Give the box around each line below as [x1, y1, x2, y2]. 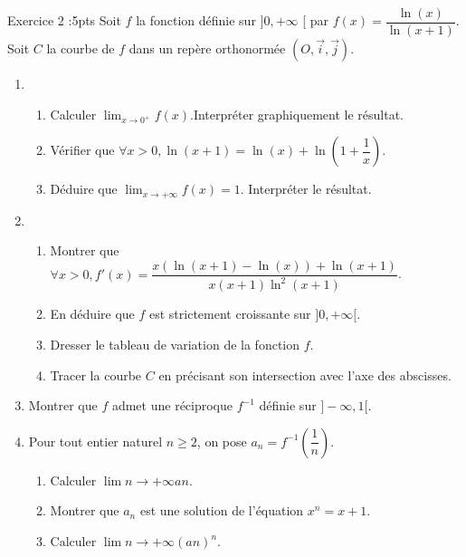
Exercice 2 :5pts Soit [7, 11, 121, 30]
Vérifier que [50, 140, 115, 159]
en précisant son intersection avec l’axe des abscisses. [158, 365, 452, 384]
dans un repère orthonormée [128, 39, 286, 58]
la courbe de [46, 39, 115, 58]
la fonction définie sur [136, 11, 256, 30]
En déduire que [50, 304, 135, 323]
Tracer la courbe [50, 365, 142, 384]
